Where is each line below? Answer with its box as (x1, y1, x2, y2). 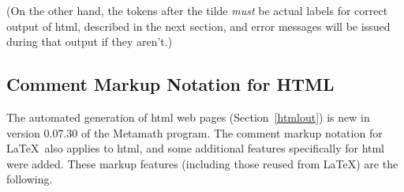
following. (6, 171, 53, 187)
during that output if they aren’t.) (6, 33, 173, 50)
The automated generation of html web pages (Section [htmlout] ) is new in (6, 108, 370, 125)
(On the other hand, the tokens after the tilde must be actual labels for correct (6, 2, 388, 18)
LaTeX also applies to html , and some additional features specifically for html (6, 140, 385, 156)
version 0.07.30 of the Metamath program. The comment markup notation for (6, 124, 383, 141)
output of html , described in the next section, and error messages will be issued (6, 17, 391, 34)
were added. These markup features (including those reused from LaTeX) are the (6, 155, 398, 171)
